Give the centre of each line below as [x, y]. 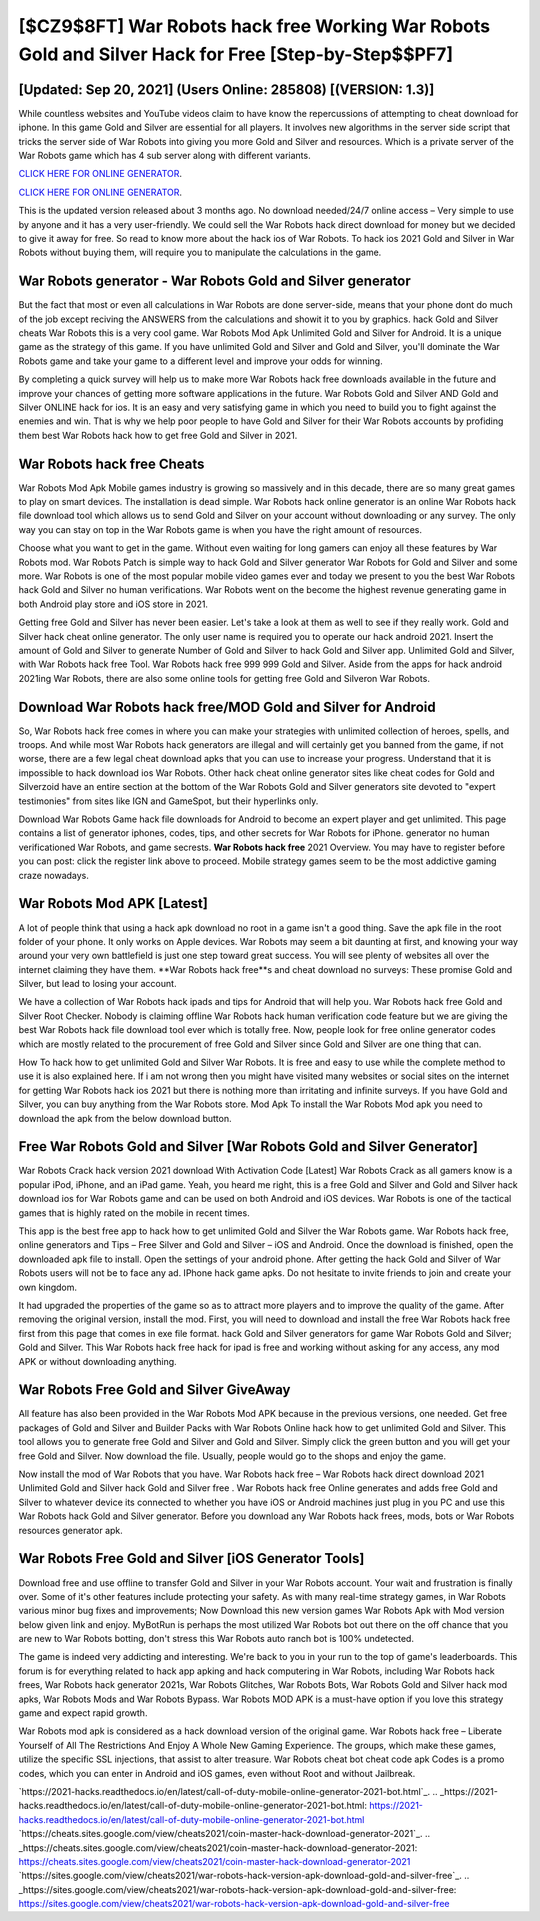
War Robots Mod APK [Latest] [113, 903]
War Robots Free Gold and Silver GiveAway [154, 1390]
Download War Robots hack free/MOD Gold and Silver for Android [227, 706]
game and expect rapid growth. [83, 1713]
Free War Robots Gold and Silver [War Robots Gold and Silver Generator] [248, 1146]
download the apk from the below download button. [125, 1118]
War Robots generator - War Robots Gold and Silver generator [215, 281]
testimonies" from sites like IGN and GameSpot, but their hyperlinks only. [168, 801]
